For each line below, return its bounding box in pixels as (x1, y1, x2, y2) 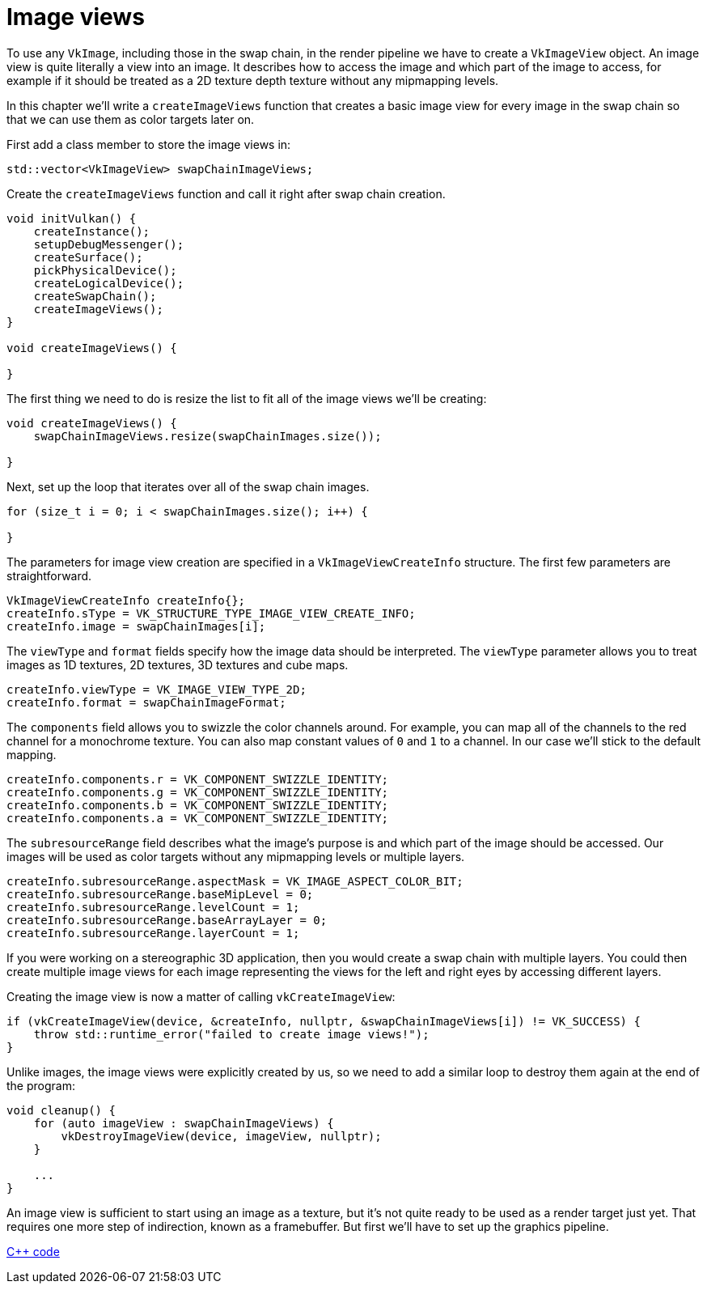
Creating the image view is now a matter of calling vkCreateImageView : (6, 989, 396, 1004)
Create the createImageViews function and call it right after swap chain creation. (6, 186, 446, 201)
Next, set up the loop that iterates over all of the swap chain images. (6, 479, 370, 494)
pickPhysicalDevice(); (33, 263, 177, 277)
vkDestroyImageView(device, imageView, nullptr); (61, 1129, 382, 1143)
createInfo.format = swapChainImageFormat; (6, 695, 286, 709)
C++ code (6, 1244, 60, 1258)
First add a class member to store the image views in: (6, 137, 291, 151)
